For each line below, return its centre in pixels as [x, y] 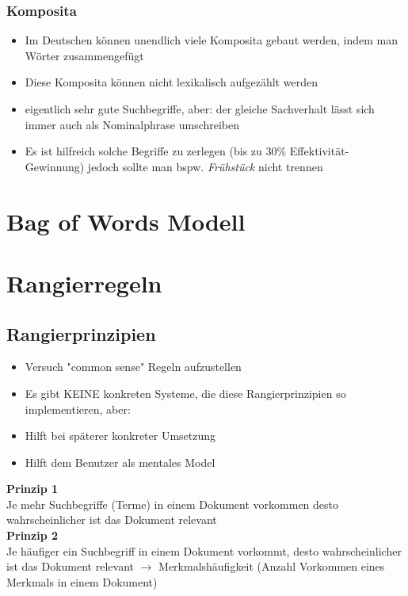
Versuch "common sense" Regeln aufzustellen [133, 367]
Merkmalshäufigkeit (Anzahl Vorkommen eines [272, 566]
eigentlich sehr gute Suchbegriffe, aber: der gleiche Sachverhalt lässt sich [200, 109]
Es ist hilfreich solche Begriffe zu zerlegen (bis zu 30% [156, 151]
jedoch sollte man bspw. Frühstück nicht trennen [205, 166]
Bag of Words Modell [126, 221]
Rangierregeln [84, 283]
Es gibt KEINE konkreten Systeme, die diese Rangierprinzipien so [185, 393]
